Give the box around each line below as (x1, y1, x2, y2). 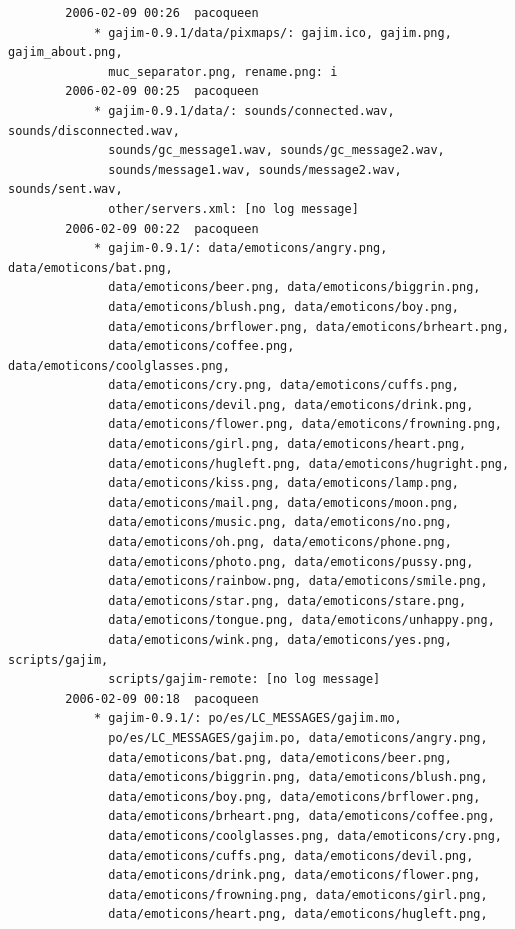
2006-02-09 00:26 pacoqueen (65, 6, 259, 20)
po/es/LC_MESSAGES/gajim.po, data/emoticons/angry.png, (108, 730, 488, 745)
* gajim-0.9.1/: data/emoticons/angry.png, (93, 241, 388, 256)
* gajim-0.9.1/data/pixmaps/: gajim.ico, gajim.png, (93, 25, 452, 40)
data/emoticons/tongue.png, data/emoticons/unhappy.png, (108, 613, 495, 628)
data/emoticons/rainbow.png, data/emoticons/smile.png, (108, 574, 488, 589)
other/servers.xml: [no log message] (108, 201, 359, 216)
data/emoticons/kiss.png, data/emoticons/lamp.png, (108, 476, 460, 491)
